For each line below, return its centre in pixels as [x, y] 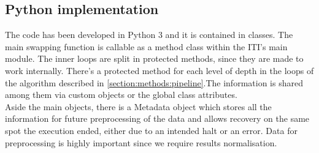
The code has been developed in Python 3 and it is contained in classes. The [149, 35]
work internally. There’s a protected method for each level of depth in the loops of [159, 70]
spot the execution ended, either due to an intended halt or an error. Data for [151, 130]
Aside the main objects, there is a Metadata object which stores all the [138, 106]
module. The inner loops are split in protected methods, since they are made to [154, 58]
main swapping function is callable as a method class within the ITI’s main [146, 46]
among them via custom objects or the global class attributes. [121, 95]
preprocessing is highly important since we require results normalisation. [141, 142]
